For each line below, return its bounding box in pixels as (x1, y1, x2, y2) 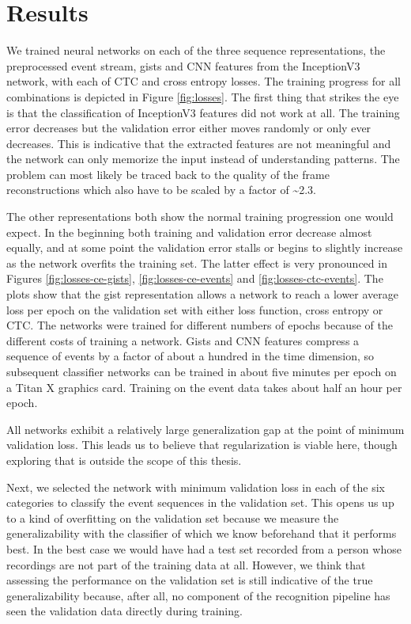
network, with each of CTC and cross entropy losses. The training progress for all (6, 73, 401, 89)
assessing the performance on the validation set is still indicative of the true (6, 572, 373, 588)
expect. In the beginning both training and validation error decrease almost (6, 223, 372, 240)
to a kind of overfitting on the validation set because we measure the (6, 509, 339, 526)
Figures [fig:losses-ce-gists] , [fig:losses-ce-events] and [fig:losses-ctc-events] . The (6, 270, 383, 287)
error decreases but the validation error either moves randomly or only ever (6, 120, 371, 136)
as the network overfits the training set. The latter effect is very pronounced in (6, 254, 387, 271)
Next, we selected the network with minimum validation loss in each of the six (6, 478, 386, 495)
